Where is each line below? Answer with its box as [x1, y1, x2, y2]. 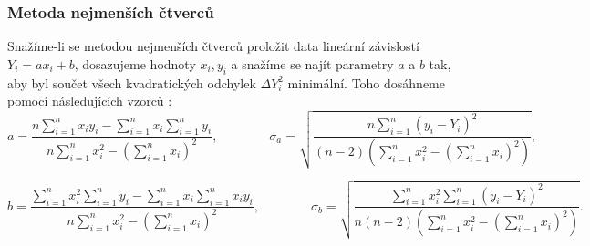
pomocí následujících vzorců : [7, 91, 172, 110]
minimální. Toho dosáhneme [287, 73, 445, 92]
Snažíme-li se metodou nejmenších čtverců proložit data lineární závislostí [7, 36, 419, 56]
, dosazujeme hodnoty [74, 54, 196, 73]
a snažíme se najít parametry [231, 54, 394, 73]
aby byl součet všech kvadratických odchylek [7, 73, 256, 92]
